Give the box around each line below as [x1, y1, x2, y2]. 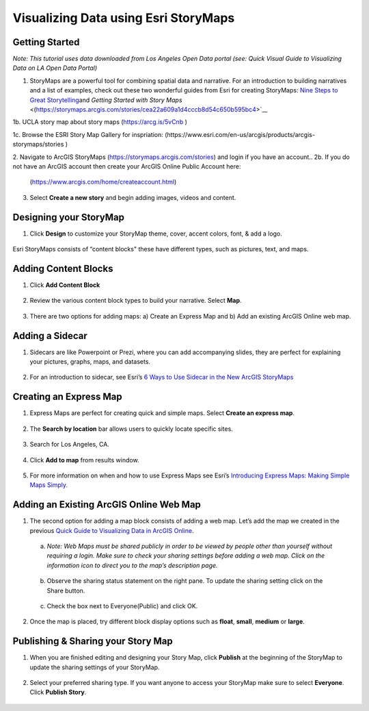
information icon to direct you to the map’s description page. [46, 561, 218, 569]
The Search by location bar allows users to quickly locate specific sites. [29, 425, 234, 433]
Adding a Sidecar [12, 329, 88, 342]
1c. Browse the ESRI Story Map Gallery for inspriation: [12, 130, 164, 138]
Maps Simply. [29, 481, 68, 489]
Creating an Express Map [12, 391, 122, 403]
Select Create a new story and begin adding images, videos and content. [29, 193, 236, 201]
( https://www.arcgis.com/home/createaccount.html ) [29, 178, 177, 186]
